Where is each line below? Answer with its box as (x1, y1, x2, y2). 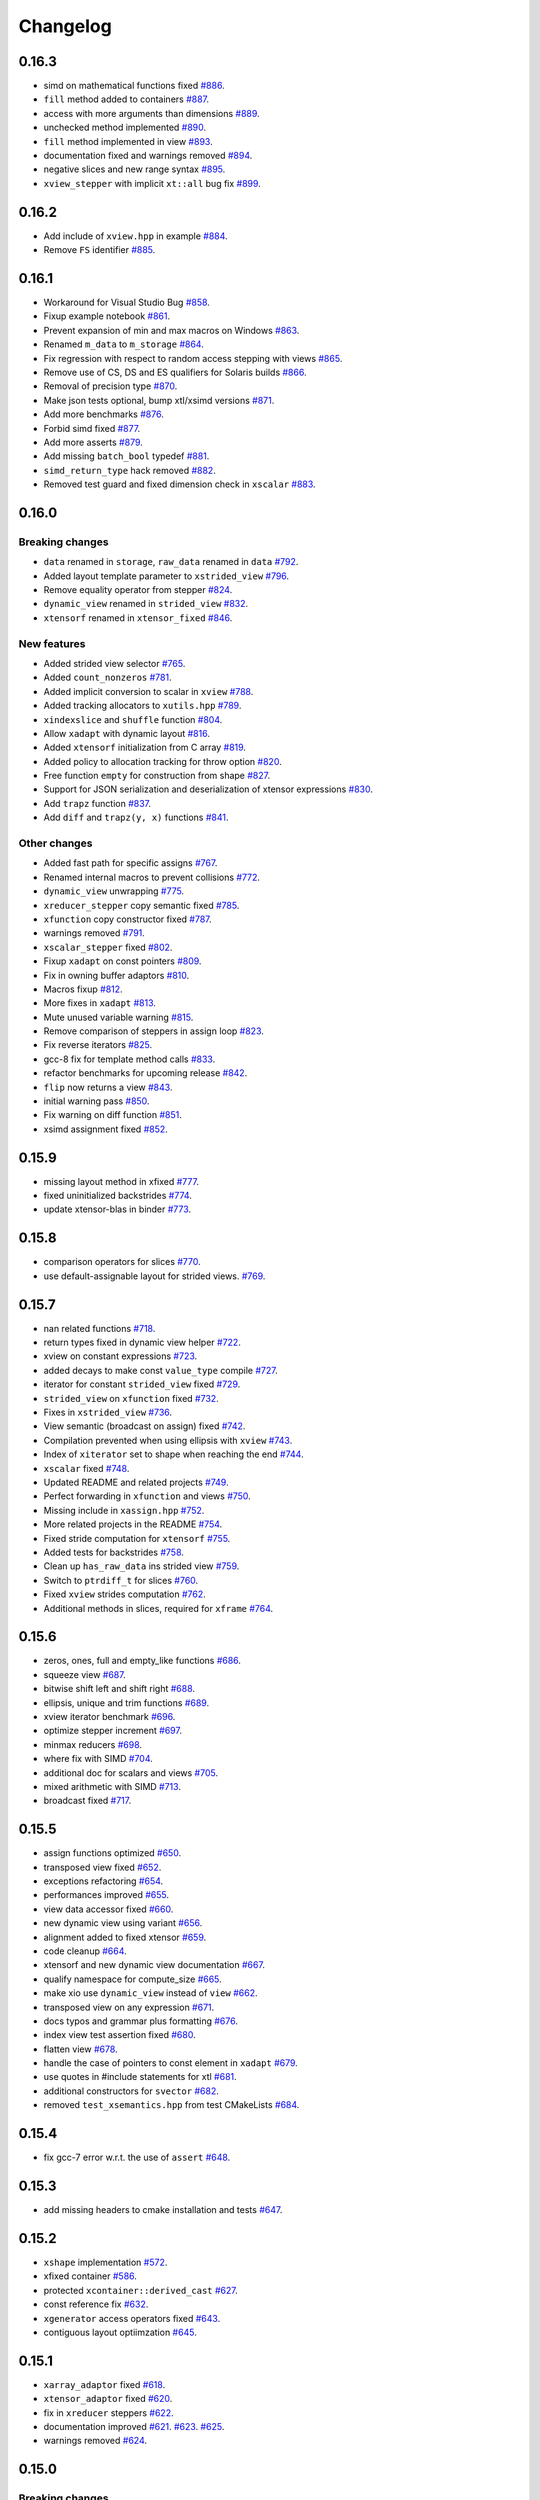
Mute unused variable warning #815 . (43, 1011, 194, 1023)
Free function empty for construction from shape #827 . (43, 770, 271, 782)
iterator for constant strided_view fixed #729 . (43, 1378, 241, 1390)
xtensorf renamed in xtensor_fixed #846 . (43, 611, 233, 624)
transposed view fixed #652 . (43, 1861, 162, 1873)
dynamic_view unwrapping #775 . (43, 885, 185, 897)
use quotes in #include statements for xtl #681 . (43, 2071, 237, 2083)
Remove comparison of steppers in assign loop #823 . (43, 1025, 265, 1037)
